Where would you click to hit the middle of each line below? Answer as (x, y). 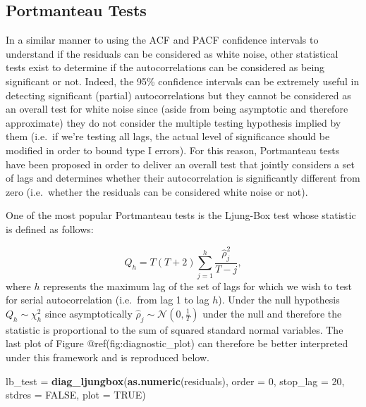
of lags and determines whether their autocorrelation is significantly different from (183, 178)
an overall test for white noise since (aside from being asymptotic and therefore (177, 109)
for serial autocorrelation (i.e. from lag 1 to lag (108, 300)
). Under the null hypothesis (279, 300)
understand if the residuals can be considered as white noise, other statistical (172, 53)
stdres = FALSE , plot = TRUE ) (76, 395)
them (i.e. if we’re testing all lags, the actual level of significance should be (168, 136)
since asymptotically (89, 313)
